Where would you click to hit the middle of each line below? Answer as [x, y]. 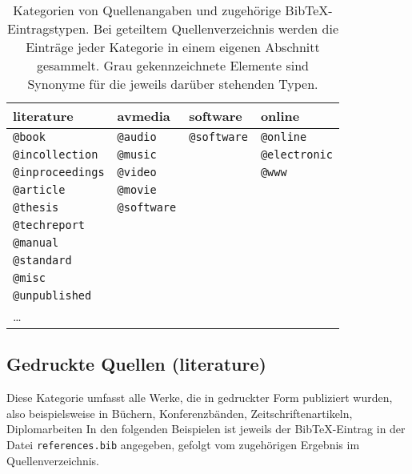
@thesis [36, 207]
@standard [42, 260]
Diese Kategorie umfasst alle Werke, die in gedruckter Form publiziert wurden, [200, 398]
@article [39, 190]
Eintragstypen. [48, 28]
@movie [137, 190]
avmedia [144, 116]
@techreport [49, 225]
